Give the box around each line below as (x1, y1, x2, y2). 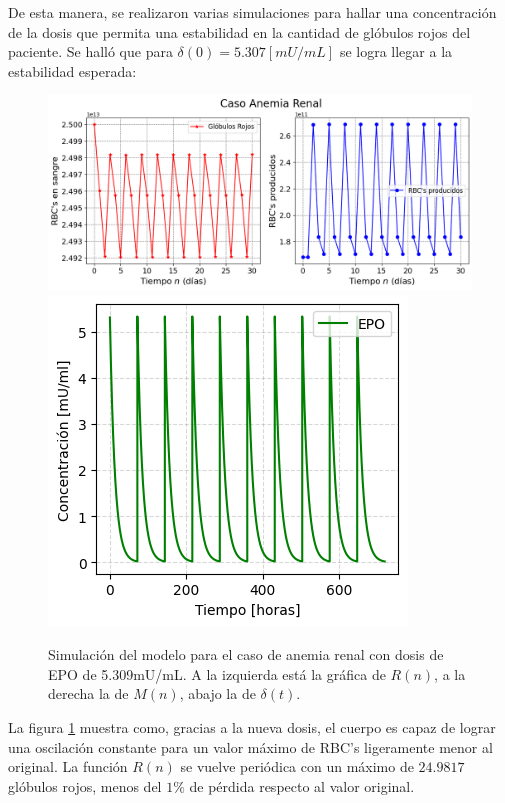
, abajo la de (179, 683, 256, 704)
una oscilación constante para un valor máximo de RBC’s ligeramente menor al (8, 736, 493, 757)
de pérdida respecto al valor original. (189, 775, 415, 796)
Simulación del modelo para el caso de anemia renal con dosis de (48, 644, 444, 665)
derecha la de (48, 683, 129, 704)
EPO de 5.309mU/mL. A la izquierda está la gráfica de (48, 663, 386, 684)
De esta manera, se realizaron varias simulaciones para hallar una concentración (8, 2, 497, 22)
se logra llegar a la (339, 41, 453, 62)
